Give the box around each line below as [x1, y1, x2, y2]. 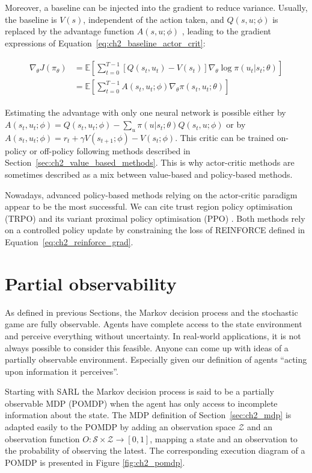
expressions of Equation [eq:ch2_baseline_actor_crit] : [5, 36, 206, 49]
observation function [5, 432, 80, 445]
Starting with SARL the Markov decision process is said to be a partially [5, 385, 274, 398]
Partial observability [5, 271, 177, 295]
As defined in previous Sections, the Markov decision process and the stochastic [5, 305, 298, 318]
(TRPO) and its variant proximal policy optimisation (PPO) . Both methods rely [5, 211, 305, 224]
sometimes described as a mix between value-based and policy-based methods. [5, 168, 293, 181]
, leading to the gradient [182, 25, 272, 37]
